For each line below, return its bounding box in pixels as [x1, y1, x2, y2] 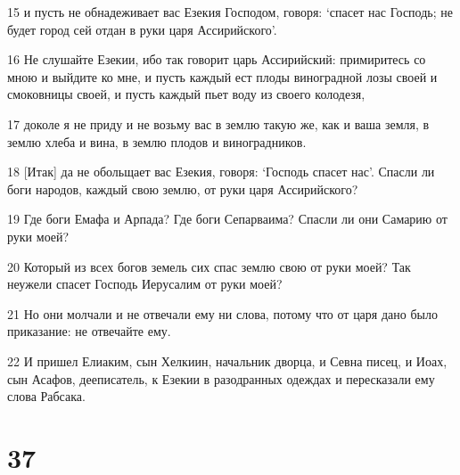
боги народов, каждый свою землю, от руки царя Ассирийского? [7, 179, 358, 198]
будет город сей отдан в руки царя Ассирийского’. [7, 20, 277, 38]
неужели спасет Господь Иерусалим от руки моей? [7, 274, 283, 293]
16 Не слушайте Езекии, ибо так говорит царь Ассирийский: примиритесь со [7, 50, 426, 69]
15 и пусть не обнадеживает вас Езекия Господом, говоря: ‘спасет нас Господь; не [7, 3, 453, 20]
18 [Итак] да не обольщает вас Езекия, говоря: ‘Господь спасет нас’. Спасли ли [7, 162, 435, 181]
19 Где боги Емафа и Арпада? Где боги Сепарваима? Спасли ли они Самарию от [7, 209, 448, 228]
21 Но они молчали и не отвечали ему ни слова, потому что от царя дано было [7, 304, 438, 323]
